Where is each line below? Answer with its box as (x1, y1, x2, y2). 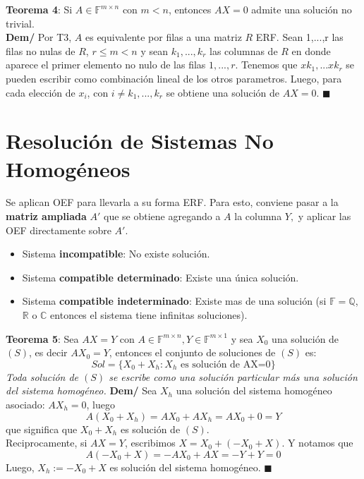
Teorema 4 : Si (6, 2, 73, 16)
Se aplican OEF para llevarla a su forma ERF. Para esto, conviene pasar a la (6, 195, 339, 210)
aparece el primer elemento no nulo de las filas (6, 57, 206, 72)
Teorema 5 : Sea (6, 331, 79, 346)
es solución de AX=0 (180, 359, 271, 370)
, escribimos (124, 435, 176, 450)
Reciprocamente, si (6, 435, 87, 450)
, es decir (29, 345, 68, 360)
